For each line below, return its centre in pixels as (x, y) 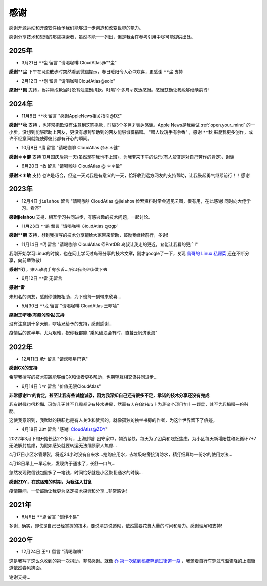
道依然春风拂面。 (26, 568)
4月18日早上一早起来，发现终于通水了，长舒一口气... (62, 464)
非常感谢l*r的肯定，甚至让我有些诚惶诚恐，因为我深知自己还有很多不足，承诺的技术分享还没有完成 (109, 395)
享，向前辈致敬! (25, 260)
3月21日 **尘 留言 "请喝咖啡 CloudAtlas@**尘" (69, 62)
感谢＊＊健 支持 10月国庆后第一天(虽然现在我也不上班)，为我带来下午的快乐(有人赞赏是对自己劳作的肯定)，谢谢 (122, 157)
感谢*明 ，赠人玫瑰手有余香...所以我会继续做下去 (58, 269)
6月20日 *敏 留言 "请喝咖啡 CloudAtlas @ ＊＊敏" (72, 166)
